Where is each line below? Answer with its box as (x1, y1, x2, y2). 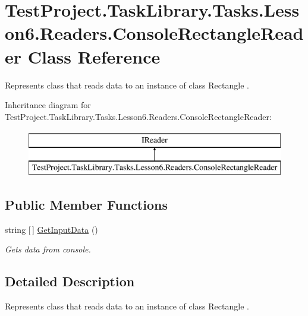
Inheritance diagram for (5, 99, 91, 111)
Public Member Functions (5, 195, 168, 213)
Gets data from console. (5, 243, 91, 255)
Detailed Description (5, 272, 135, 290)
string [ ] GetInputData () (5, 223, 98, 235)
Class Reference (27, 44, 161, 68)
